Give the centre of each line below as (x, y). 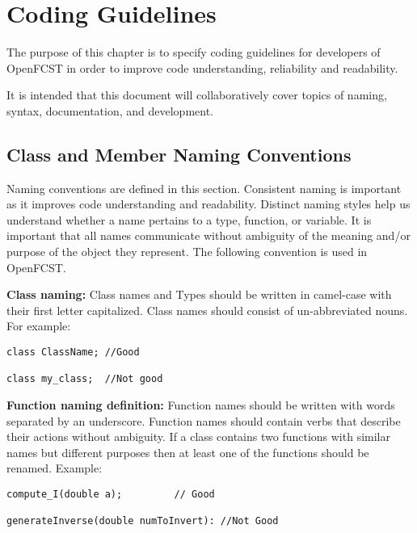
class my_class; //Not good (85, 379)
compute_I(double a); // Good (111, 494)
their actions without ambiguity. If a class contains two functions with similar (198, 436)
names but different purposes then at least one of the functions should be (188, 452)
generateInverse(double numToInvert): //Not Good (143, 521)
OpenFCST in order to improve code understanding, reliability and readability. (202, 67)
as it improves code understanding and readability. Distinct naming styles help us (208, 204)
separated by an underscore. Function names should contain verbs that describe (204, 420)
